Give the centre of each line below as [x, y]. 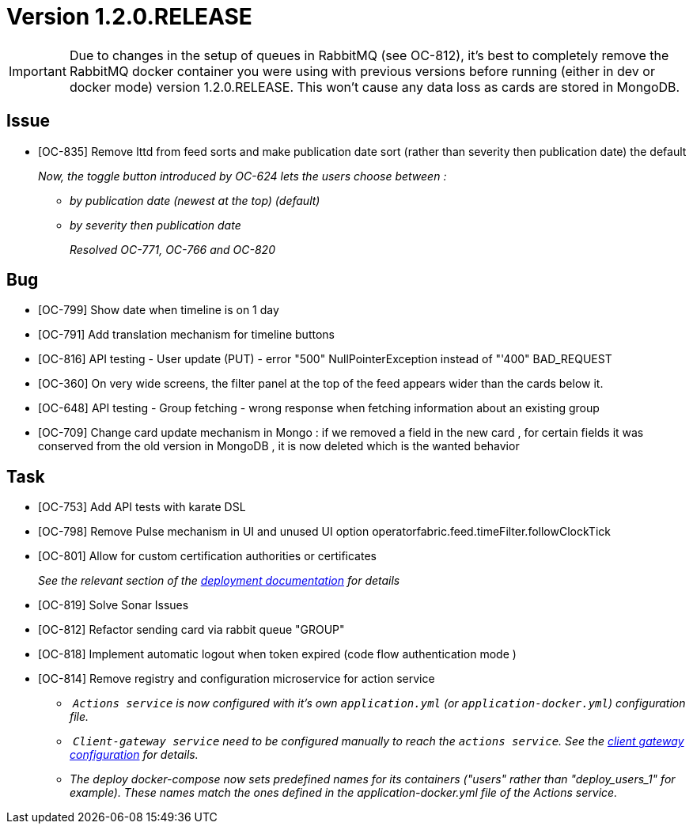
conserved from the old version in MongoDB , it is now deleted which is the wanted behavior [279, 446]
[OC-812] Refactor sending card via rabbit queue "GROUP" [191, 630]
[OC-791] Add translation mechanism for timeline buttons [186, 335]
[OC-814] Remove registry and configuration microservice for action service [237, 679]
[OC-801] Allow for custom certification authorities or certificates [207, 556]
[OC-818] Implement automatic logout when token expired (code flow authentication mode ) [277, 654]
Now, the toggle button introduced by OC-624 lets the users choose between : [242, 176]
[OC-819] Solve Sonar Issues [114, 605]
